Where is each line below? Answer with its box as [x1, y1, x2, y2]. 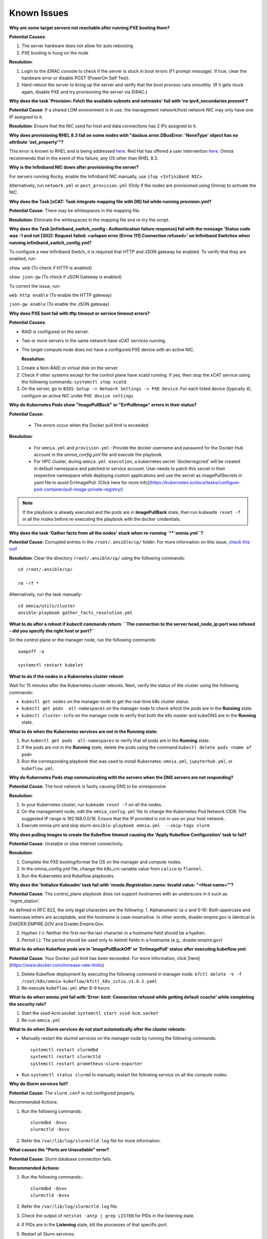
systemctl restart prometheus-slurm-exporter [30, 1061, 143, 1067]
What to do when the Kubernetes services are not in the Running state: [9, 729, 158, 734]
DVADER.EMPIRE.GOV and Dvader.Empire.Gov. [9, 921, 105, 927]
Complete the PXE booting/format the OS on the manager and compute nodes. [21, 859, 182, 865]
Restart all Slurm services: [21, 1231, 75, 1237]
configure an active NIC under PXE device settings [21, 393, 133, 398]
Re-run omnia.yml [21, 1017, 61, 1023]
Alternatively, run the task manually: [9, 591, 83, 597]
